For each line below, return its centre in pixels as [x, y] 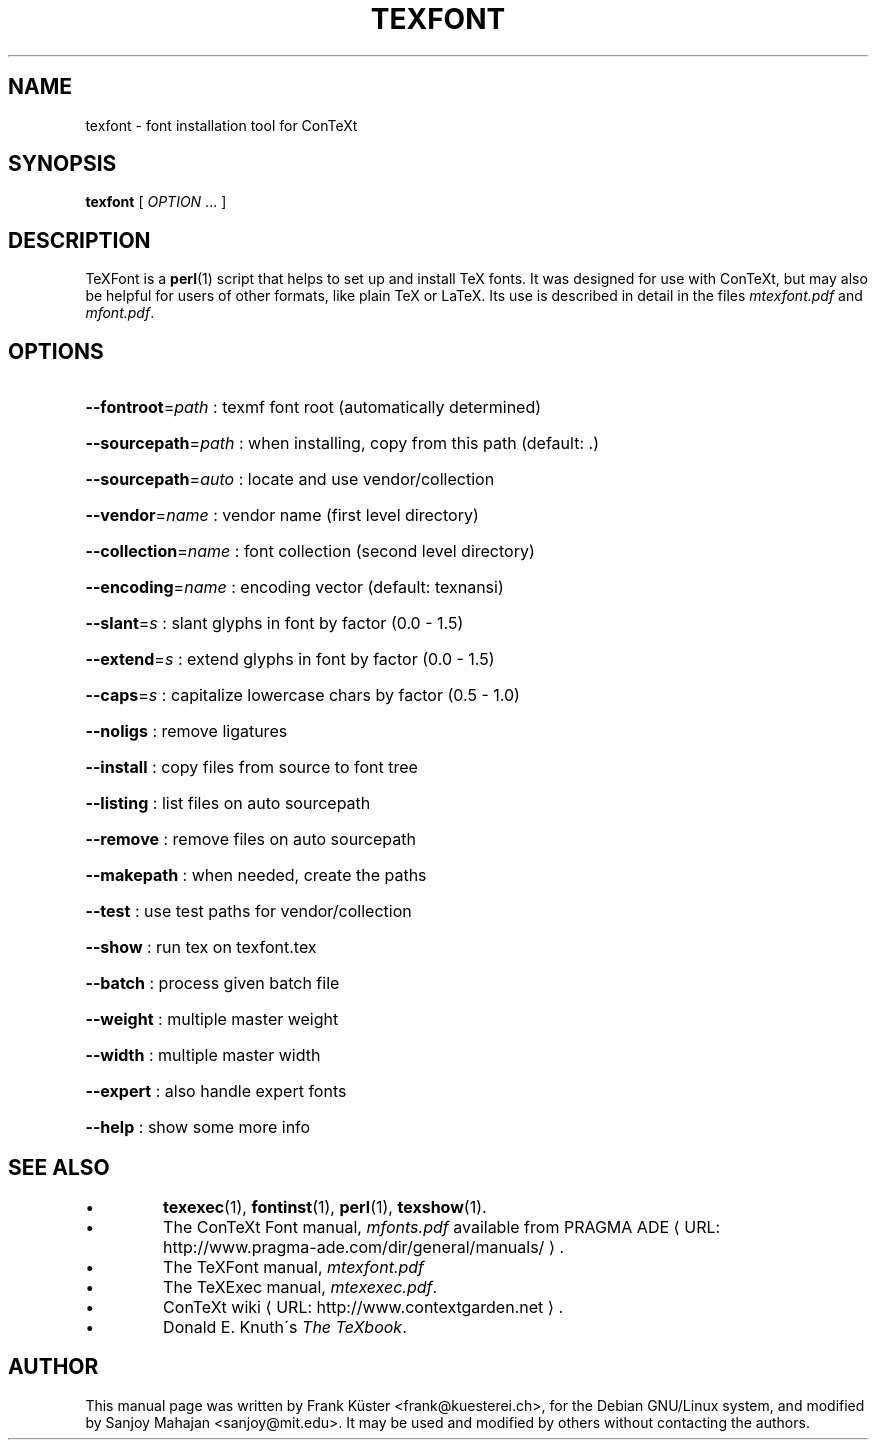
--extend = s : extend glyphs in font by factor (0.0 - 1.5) [290, 659]
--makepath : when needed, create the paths [256, 875]
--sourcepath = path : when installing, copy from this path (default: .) [342, 443]
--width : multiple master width [203, 1055]
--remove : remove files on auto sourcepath [250, 839]
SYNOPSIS [62, 164]
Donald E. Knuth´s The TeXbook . [285, 1326]
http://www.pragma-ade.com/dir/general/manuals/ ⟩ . [364, 1246]
